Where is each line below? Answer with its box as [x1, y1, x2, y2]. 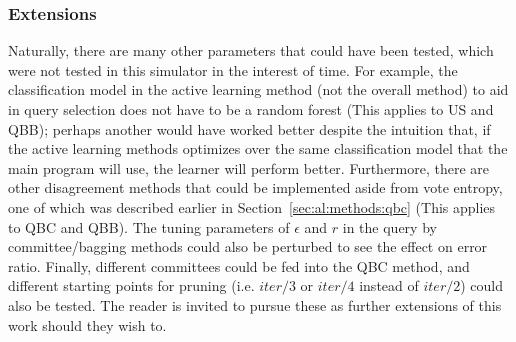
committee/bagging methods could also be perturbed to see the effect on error [8, 236, 488, 257]
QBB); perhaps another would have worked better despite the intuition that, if [8, 118, 491, 139]
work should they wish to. [8, 314, 167, 335]
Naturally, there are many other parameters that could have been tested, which [8, 40, 494, 61]
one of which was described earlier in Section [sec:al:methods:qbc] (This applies [8, 196, 496, 217]
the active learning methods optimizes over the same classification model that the [8, 138, 508, 159]
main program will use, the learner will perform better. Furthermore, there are [8, 157, 490, 178]
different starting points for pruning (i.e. [8, 275, 255, 296]
